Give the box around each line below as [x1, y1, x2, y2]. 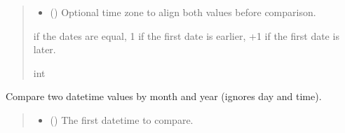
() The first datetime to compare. [50, 112, 194, 127]
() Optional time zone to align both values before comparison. [50, 5, 316, 19]
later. [33, 42, 56, 57]
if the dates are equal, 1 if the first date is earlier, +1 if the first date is [33, 28, 339, 43]
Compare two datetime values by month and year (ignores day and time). [6, 89, 322, 104]
